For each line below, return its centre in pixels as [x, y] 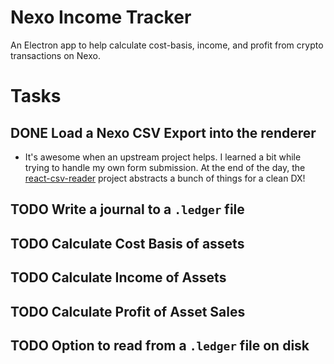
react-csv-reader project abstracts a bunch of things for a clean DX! [165, 178]
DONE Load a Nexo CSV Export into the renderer [163, 132]
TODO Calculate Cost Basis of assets [127, 243]
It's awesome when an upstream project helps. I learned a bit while [163, 157]
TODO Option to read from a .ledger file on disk [160, 345]
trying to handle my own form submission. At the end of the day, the [165, 167]
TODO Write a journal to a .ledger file [127, 209]
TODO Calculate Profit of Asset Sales [128, 311]
